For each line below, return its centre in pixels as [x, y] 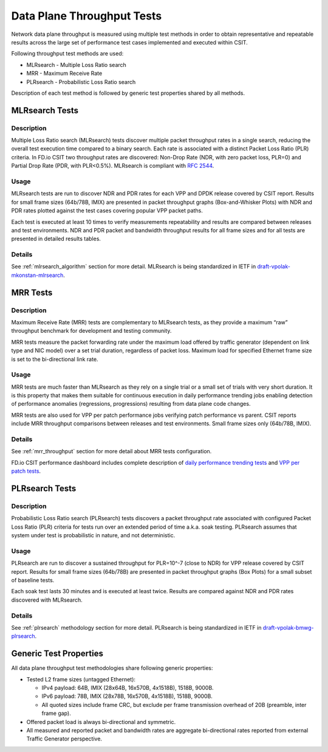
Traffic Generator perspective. [64, 739]
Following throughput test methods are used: [67, 54]
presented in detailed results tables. [56, 239]
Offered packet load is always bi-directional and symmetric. [101, 722]
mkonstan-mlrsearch [37, 275]
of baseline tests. [33, 580]
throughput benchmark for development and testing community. [91, 331]
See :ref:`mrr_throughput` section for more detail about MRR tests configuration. [111, 451]
